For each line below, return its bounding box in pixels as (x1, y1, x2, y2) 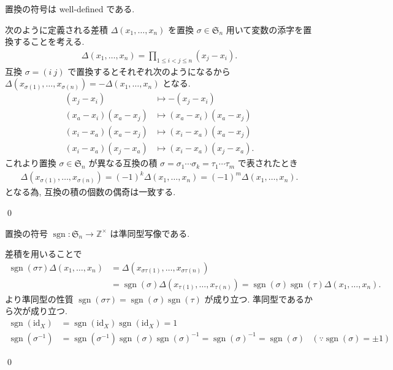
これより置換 (5, 156, 56, 169)
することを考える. (13, 35, 85, 48)
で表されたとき (237, 156, 298, 169)
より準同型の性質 (5, 292, 74, 305)
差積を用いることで (5, 247, 82, 260)
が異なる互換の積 (88, 156, 158, 169)
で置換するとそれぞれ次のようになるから (67, 64, 231, 77)
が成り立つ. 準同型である (204, 292, 304, 305)
